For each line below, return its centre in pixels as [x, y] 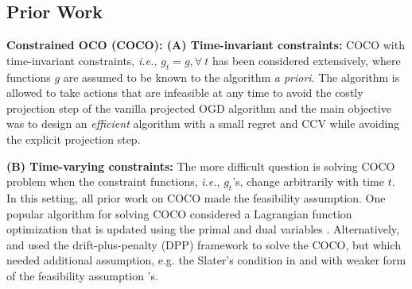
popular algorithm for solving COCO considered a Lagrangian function [179, 213]
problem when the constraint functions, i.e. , [113, 181]
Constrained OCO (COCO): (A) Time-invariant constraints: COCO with [206, 45]
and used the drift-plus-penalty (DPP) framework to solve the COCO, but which [204, 244]
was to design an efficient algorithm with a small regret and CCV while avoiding [203, 123]
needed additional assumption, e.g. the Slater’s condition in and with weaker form [206, 260]
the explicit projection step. [74, 139]
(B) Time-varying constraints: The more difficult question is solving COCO [201, 166]
